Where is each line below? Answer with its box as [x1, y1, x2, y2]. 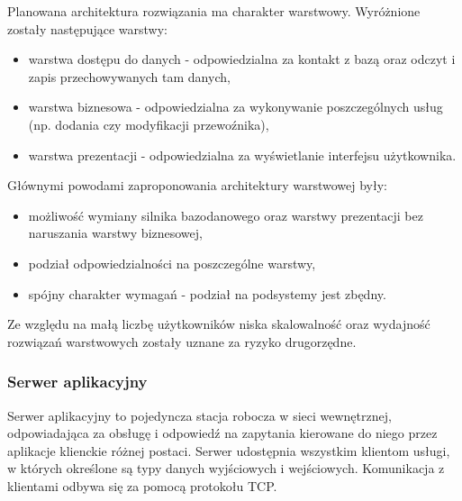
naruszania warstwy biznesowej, [28, 223, 203, 242]
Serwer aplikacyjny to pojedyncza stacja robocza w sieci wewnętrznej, [7, 405, 392, 424]
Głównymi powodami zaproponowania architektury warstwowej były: [7, 176, 387, 195]
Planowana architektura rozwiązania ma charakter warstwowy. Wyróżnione [7, 2, 421, 20]
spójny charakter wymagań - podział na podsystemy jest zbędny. [28, 284, 386, 303]
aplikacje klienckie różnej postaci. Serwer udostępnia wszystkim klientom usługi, [7, 441, 450, 460]
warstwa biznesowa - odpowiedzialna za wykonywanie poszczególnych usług [28, 97, 443, 116]
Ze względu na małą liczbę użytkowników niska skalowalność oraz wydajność [7, 314, 430, 333]
